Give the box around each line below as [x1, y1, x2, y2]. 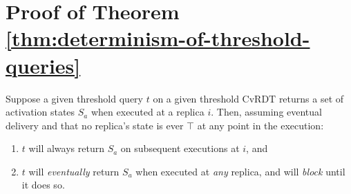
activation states [6, 105, 75, 119]
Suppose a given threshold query [6, 91, 143, 105]
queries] [6, 51, 81, 79]
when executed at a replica [91, 105, 205, 119]
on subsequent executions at [120, 141, 240, 155]
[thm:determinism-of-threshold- [6, 24, 310, 52]
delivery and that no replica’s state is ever [6, 118, 184, 132]
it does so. [21, 177, 65, 192]
